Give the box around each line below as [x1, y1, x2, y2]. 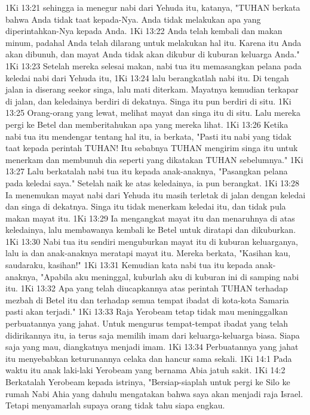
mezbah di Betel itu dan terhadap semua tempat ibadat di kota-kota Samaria [5, 293, 289, 306]
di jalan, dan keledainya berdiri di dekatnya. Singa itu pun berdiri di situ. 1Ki [5, 94, 291, 107]
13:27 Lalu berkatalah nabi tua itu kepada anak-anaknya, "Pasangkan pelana [5, 165, 288, 177]
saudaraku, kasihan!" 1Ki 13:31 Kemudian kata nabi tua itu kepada [5, 259, 253, 271]
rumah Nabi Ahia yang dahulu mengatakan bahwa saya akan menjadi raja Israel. [5, 387, 303, 399]
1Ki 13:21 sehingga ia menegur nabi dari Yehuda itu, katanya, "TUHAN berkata [5, 1, 300, 13]
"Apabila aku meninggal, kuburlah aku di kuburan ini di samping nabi [41, 270, 299, 282]
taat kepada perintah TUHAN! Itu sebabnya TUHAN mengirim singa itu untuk [5, 142, 298, 154]
